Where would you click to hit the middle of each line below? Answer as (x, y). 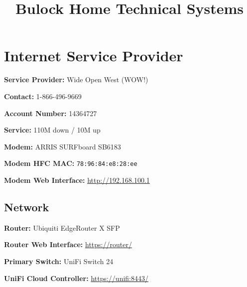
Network (27, 207)
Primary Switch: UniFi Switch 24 (59, 261)
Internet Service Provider (94, 56)
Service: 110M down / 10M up (52, 130)
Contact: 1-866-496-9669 (43, 96)
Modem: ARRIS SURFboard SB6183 (62, 146)
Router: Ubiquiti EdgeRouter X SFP (62, 227)
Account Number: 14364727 (51, 113)
